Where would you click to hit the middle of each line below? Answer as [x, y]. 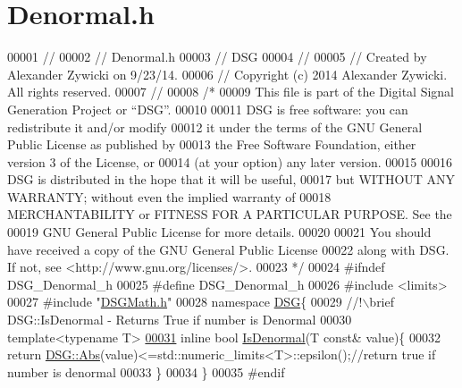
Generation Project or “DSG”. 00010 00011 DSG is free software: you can [208, 109]
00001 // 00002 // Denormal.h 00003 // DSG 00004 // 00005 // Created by [217, 57]
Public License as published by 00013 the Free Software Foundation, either [212, 144]
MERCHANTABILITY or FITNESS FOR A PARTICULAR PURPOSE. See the [230, 214]
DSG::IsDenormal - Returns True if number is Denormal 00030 [180, 320]
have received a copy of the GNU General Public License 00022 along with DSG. [228, 249]
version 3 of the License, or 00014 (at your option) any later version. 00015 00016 [230, 161]
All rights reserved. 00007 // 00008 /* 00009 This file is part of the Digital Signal [231, 92]
